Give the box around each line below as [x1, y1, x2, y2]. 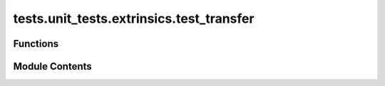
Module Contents [13, 60, 92, 72]
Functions [13, 38, 59, 50]
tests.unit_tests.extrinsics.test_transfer [13, 11, 255, 26]
